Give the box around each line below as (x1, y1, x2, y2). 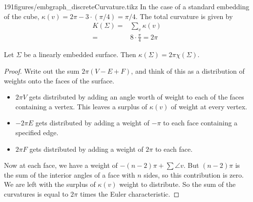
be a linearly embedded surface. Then (23, 49, 136, 60)
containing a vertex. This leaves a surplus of (15, 101, 148, 111)
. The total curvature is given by (135, 11, 233, 21)
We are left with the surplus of (4, 179, 96, 189)
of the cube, (4, 11, 40, 21)
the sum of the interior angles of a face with (4, 169, 135, 180)
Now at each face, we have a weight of (4, 160, 118, 170)
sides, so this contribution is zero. (144, 169, 244, 180)
